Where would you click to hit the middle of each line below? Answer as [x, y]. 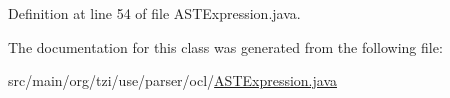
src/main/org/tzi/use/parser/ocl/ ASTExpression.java [173, 80]
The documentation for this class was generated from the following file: [225, 46]
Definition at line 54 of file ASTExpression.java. [154, 13]
